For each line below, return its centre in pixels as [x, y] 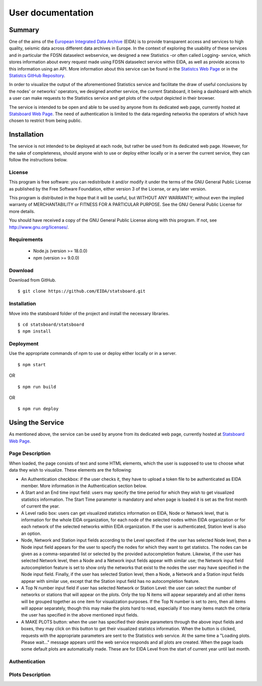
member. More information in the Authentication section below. [84, 486]
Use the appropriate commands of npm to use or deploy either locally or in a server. [93, 353]
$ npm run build [37, 387]
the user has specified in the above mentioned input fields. [80, 615]
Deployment [24, 344]
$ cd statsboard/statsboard [51, 324]
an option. [31, 533]
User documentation [51, 13]
